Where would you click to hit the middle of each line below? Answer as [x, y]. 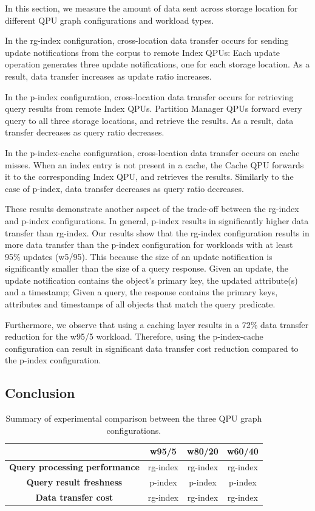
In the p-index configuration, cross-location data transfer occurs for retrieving [149, 96]
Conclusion [40, 393]
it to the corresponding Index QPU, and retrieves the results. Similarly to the [149, 177]
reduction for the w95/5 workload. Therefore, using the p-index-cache [134, 336]
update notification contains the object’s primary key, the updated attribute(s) [151, 280]
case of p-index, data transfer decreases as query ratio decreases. [124, 188]
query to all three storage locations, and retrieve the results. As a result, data [149, 120]
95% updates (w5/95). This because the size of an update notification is [139, 256]
